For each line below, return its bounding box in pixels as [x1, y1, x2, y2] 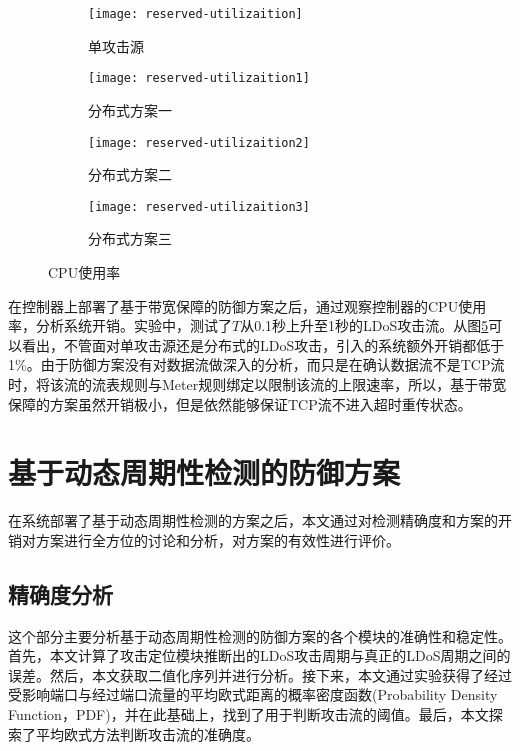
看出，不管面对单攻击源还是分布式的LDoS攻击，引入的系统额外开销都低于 [21, 334, 505, 355]
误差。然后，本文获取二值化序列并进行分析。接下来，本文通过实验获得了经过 [8, 664, 512, 685]
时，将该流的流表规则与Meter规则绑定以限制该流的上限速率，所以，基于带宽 [8, 373, 507, 394]
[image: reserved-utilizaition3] [88, 199, 310, 214]
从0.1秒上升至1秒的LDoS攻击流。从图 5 [240, 315, 489, 336]
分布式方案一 [88, 99, 172, 120]
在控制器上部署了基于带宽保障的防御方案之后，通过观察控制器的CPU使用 [8, 295, 487, 316]
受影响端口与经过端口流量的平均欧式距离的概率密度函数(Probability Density [8, 684, 498, 705]
